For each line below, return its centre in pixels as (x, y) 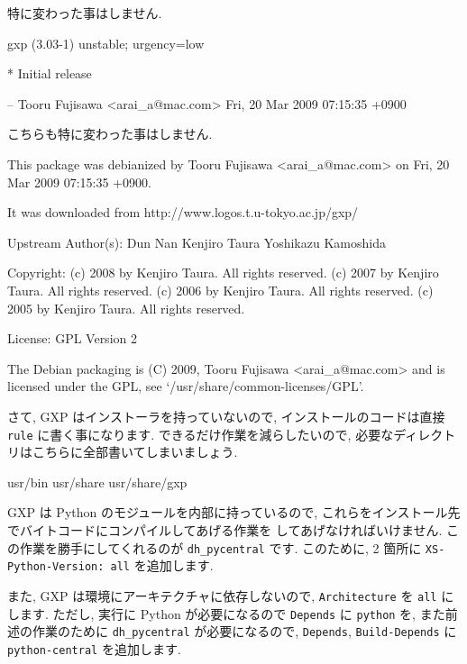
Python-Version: (56, 567)
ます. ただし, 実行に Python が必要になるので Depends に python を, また (232, 613)
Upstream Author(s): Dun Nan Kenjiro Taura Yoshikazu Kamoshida (197, 242)
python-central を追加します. (94, 648)
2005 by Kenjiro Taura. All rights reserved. (126, 308)
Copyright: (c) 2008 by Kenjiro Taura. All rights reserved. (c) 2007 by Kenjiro (223, 273)
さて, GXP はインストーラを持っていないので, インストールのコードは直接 (226, 416)
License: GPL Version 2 (72, 338)
